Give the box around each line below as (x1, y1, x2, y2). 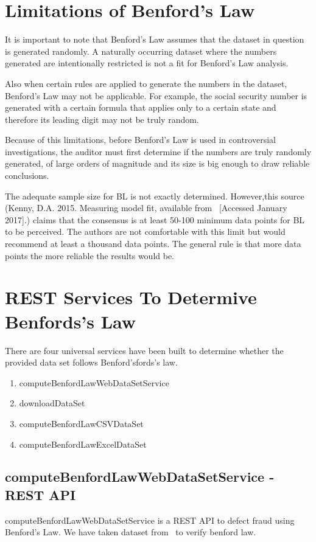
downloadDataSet (19, 397, 85, 409)
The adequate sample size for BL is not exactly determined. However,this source (5, 189, 304, 202)
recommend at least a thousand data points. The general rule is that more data (5, 237, 301, 250)
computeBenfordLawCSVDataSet (19, 417, 144, 429)
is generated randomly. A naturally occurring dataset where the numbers (5, 44, 277, 57)
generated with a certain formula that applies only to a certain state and (5, 101, 276, 114)
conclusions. (5, 169, 49, 182)
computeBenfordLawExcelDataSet (19, 437, 147, 450)
